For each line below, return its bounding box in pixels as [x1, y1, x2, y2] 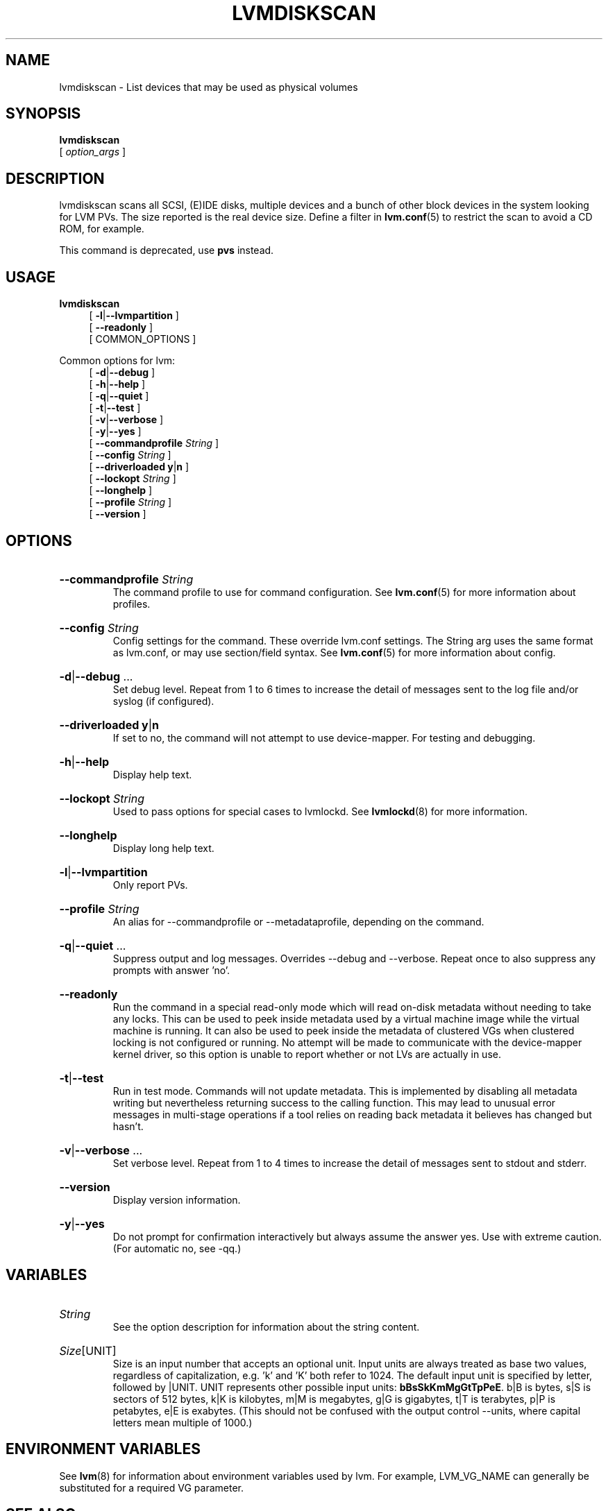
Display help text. [112, 768, 192, 780]
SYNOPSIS [6, 105, 81, 123]
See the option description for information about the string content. [112, 1320, 420, 1333]
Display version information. [112, 1193, 241, 1206]
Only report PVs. [112, 878, 188, 891]
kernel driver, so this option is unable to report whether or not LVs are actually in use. [112, 1048, 501, 1060]
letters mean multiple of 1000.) [112, 1416, 253, 1428]
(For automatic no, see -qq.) [112, 1242, 242, 1254]
